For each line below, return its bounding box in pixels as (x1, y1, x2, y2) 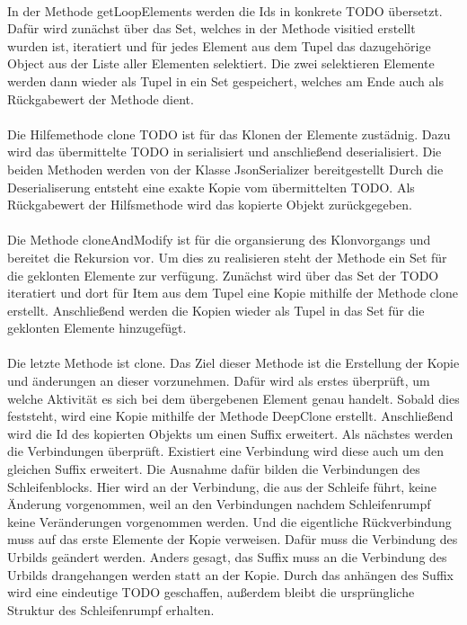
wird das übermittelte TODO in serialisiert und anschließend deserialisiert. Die (7, 142, 442, 161)
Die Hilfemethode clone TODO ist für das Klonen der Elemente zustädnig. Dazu (7, 124, 451, 143)
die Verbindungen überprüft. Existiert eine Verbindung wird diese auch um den (7, 442, 445, 460)
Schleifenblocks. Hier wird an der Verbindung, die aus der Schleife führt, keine (7, 477, 436, 496)
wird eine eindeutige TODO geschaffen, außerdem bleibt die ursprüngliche (7, 583, 415, 602)
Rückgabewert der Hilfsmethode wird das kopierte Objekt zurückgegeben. (7, 195, 412, 214)
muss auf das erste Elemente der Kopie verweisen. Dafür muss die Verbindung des (7, 530, 458, 549)
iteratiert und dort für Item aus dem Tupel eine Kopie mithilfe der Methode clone (7, 283, 458, 302)
